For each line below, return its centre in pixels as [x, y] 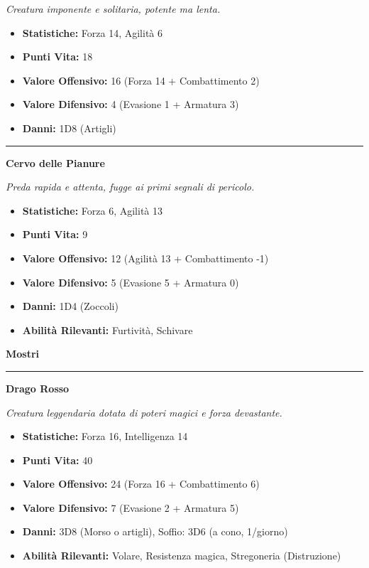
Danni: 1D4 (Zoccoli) [70, 306]
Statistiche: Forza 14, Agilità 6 [92, 32]
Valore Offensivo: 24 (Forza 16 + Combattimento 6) [141, 484]
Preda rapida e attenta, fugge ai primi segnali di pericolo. [130, 187]
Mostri [23, 354]
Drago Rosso [38, 388]
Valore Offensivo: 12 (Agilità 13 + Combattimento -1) [145, 258]
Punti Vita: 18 [57, 57]
